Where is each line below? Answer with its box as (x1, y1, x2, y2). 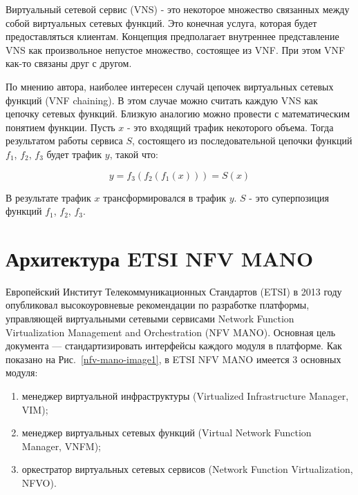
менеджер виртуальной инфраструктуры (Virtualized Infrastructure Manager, (21, 389, 349, 402)
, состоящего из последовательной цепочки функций (132, 133, 352, 148)
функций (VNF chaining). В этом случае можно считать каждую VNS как (6, 93, 318, 107)
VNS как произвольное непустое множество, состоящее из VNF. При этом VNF (6, 42, 346, 57)
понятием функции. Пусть (6, 119, 115, 134)
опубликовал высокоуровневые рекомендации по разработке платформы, (6, 298, 310, 312)
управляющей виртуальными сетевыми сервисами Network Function (6, 311, 294, 326)
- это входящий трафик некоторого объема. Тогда (126, 119, 334, 134)
